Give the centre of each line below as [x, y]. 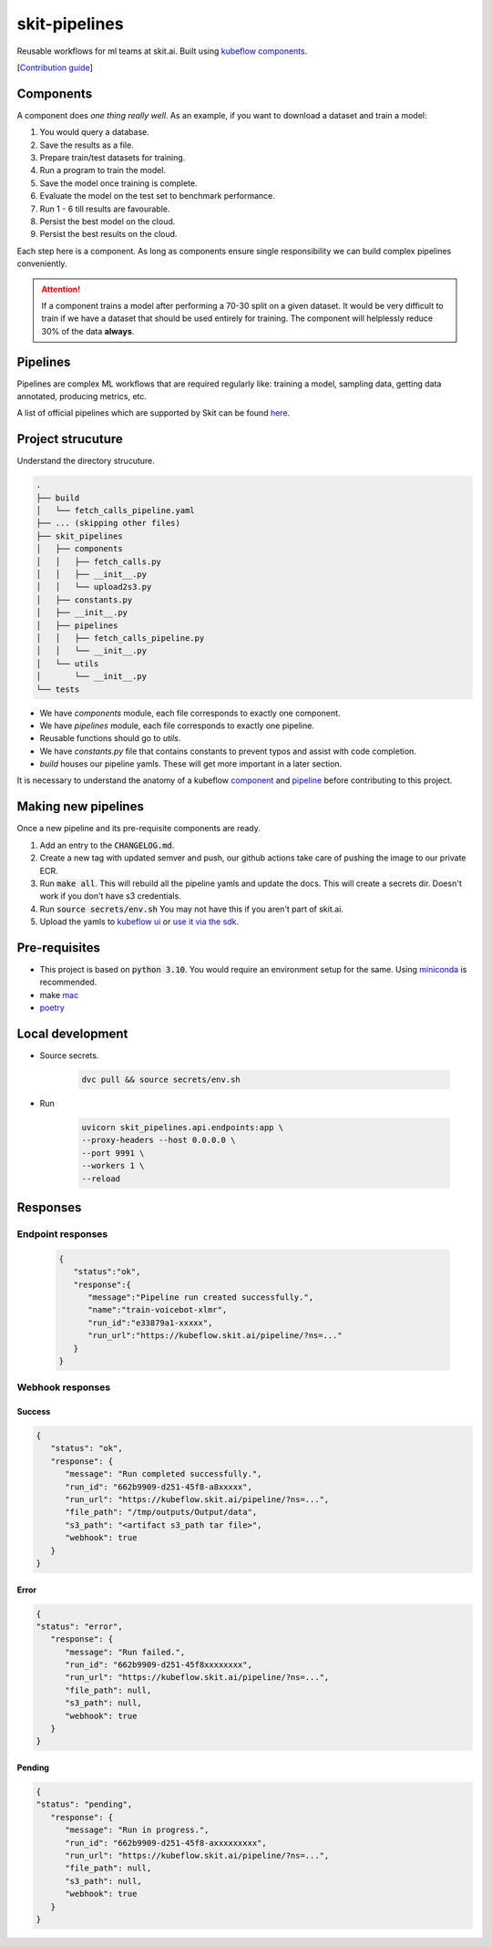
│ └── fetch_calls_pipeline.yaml [115, 511]
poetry [52, 1008]
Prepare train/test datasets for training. [113, 158]
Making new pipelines [81, 807]
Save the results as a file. [87, 145]
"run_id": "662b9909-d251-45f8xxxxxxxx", [159, 1665]
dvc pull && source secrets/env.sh [161, 1080]
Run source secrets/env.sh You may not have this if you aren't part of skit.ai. [191, 909]
